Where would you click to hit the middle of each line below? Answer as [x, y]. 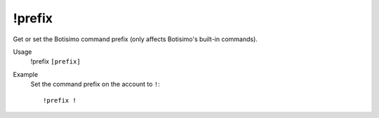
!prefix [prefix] [55, 61]
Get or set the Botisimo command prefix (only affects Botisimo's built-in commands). [135, 39]
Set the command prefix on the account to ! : [95, 84]
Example [26, 74]
